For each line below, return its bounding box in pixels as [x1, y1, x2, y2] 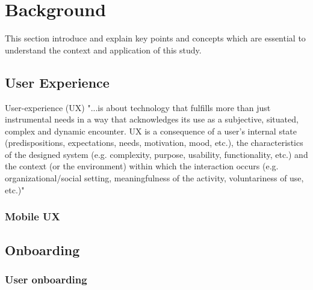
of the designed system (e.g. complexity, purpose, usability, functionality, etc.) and [5, 148, 308, 160]
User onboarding [5, 271, 87, 286]
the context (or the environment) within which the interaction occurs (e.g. [5, 160, 279, 172]
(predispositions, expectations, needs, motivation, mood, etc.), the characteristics [5, 136, 303, 149]
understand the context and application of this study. [5, 43, 202, 56]
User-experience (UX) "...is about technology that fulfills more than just [5, 101, 271, 113]
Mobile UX [5, 209, 60, 224]
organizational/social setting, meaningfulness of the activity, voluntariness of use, [5, 172, 304, 184]
